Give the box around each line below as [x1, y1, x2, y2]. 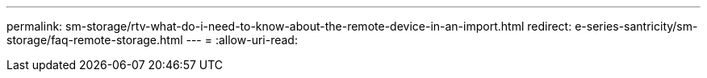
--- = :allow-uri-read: [186, 33, 298, 47]
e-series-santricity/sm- [575, 19, 698, 33]
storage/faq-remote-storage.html [6, 33, 183, 47]
